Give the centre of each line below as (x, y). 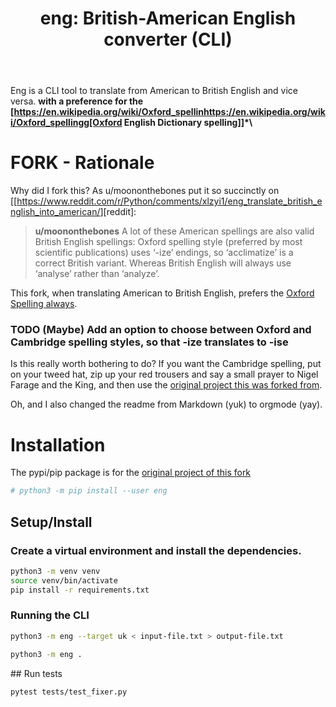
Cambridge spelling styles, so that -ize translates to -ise (149, 342)
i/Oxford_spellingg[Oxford (66, 123)
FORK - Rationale (82, 163)
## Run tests (36, 673)
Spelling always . (44, 304)
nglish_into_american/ (55, 212)
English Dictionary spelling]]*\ (188, 123)
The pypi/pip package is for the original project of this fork (131, 473)
